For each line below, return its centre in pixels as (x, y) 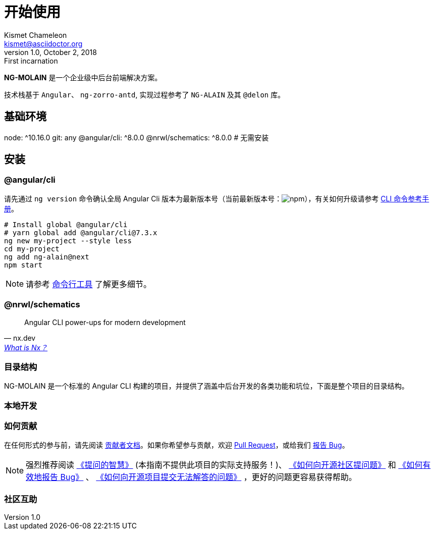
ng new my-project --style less (68, 241)
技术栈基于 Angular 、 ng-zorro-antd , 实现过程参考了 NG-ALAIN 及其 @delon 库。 (145, 94)
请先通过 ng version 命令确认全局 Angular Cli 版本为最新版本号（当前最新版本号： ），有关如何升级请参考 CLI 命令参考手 (217, 198)
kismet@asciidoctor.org (43, 43)
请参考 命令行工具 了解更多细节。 (89, 284)
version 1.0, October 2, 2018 (50, 52)
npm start (23, 265)
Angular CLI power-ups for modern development (105, 322)
